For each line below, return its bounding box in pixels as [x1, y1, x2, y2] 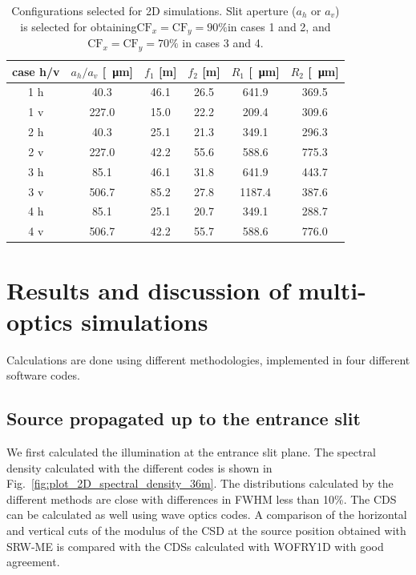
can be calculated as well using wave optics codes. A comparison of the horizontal [6, 506, 407, 523]
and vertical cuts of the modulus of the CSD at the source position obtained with [6, 522, 406, 539]
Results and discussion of [6, 273, 290, 306]
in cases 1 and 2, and [227, 18, 331, 34]
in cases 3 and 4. [182, 34, 264, 51]
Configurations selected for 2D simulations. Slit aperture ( [11, 2, 297, 18]
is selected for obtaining [20, 18, 137, 34]
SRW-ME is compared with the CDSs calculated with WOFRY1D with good [6, 537, 384, 554]
